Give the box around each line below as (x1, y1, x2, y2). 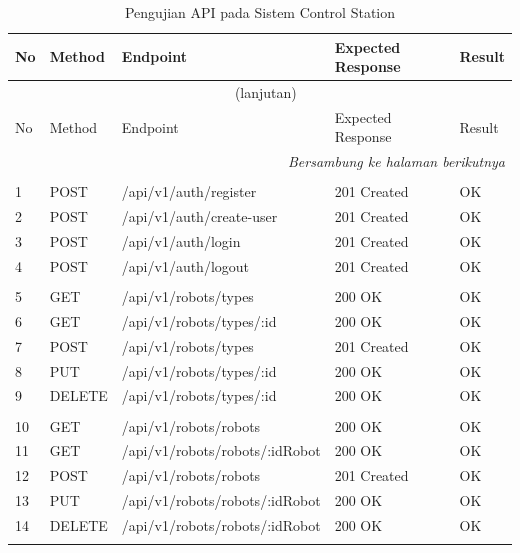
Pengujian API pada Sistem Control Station (124, 2, 396, 22)
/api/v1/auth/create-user (121, 206, 278, 227)
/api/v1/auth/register (121, 181, 257, 202)
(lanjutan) (234, 82, 297, 103)
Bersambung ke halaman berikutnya (287, 151, 505, 172)
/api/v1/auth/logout (121, 255, 250, 276)
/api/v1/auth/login (121, 231, 241, 252)
